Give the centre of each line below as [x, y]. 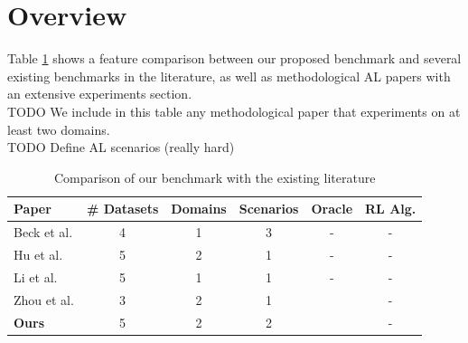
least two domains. [59, 129]
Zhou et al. [44, 299]
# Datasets [122, 209]
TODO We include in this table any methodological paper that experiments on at [234, 111]
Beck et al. [43, 232]
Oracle [332, 209]
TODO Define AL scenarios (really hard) [121, 147]
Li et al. [36, 276]
